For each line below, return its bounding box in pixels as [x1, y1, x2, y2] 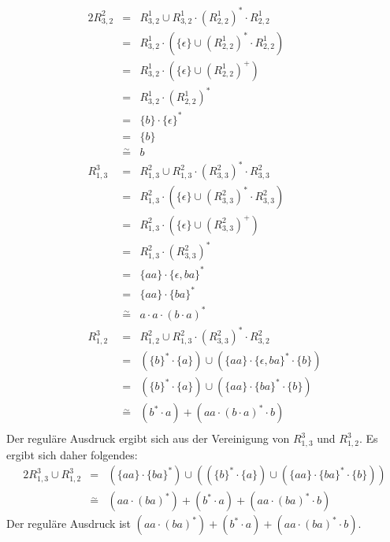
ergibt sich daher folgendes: [6, 446, 138, 462]
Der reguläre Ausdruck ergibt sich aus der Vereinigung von [6, 430, 290, 447]
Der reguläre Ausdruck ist [6, 515, 132, 532]
